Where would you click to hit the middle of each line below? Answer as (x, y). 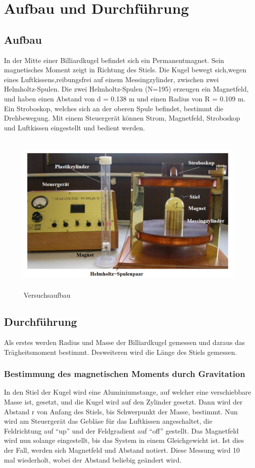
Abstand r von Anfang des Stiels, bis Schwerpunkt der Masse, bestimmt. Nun (121, 411)
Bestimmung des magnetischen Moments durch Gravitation (125, 374)
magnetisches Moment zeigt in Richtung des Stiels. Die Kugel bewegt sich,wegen (125, 70)
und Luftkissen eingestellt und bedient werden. (75, 127)
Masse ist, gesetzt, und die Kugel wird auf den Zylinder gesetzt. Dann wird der (123, 402)
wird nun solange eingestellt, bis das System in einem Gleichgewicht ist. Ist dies (124, 440)
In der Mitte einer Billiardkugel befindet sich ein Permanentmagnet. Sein (114, 60)
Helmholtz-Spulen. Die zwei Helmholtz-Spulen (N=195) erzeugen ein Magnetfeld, (126, 89)
